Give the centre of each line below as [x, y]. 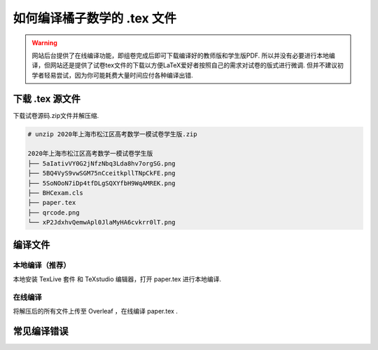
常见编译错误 [41, 331]
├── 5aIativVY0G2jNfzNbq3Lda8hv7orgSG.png [101, 163]
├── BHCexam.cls [56, 193]
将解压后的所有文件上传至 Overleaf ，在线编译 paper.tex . [96, 311]
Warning [44, 43]
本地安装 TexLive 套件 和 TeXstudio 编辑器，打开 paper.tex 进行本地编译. [117, 279]
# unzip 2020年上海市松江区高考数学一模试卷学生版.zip [112, 134]
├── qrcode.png [54, 213]
